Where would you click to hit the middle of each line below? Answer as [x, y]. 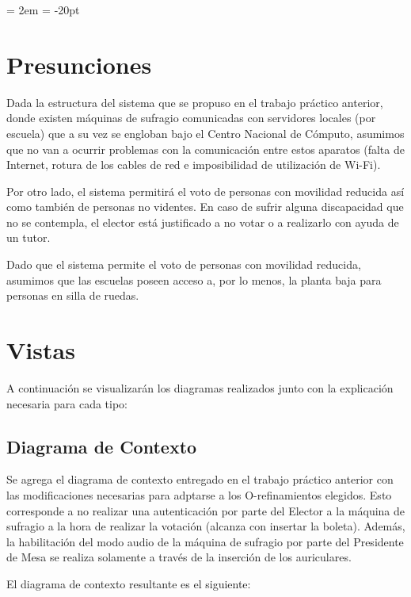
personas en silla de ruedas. [73, 295]
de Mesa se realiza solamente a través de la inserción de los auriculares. [179, 557]
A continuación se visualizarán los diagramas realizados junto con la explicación [200, 387]
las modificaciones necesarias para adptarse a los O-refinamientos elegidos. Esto [199, 494]
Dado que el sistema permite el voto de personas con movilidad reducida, [184, 264]
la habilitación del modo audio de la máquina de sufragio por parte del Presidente [205, 541]
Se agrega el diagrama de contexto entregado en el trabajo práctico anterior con [200, 479]
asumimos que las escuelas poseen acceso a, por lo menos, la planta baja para [194, 279]
